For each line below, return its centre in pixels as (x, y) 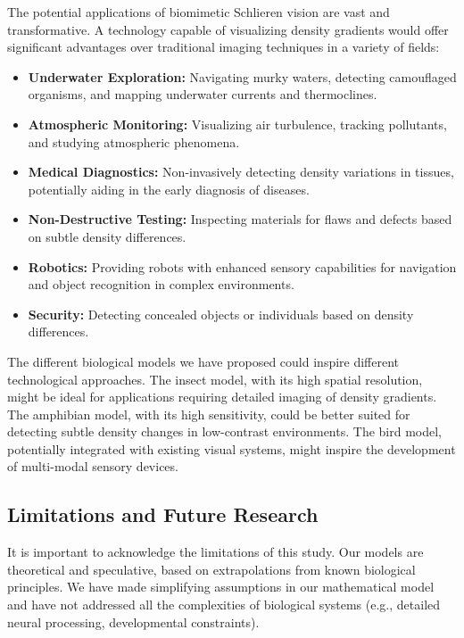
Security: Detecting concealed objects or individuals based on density (221, 314)
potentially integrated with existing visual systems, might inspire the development (232, 448)
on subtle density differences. (107, 236)
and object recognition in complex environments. (161, 284)
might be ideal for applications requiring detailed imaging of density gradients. (222, 397)
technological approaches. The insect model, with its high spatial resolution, (215, 379)
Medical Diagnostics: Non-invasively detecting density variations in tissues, (241, 172)
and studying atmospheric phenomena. (134, 141)
